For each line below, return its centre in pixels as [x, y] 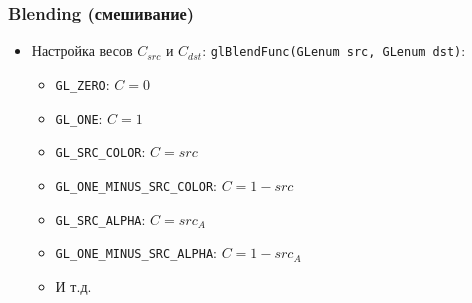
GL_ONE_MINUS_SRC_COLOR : [136, 184]
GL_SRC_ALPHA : [100, 218]
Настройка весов [82, 50]
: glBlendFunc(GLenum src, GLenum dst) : [334, 50]
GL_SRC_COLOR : [100, 151]
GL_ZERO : [82, 83]
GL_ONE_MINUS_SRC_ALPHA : [136, 252]
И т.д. [73, 285]
